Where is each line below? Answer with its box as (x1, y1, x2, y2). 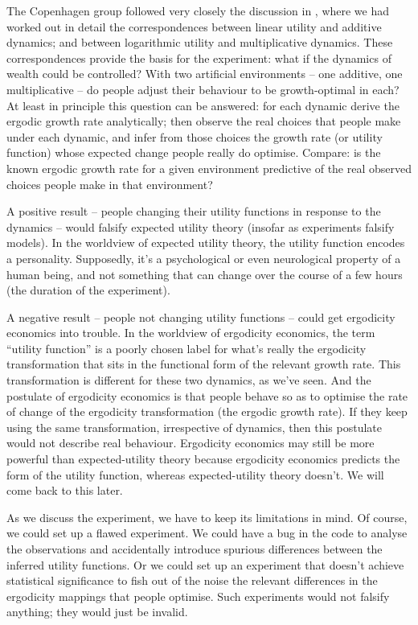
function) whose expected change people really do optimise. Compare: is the (6, 144, 381, 161)
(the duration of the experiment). (6, 282, 170, 298)
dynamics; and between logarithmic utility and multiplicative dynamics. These (6, 34, 393, 51)
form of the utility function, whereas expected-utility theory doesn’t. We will (6, 466, 384, 483)
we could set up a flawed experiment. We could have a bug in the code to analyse (6, 524, 408, 541)
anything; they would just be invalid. (6, 603, 188, 620)
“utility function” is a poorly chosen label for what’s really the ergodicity (6, 339, 367, 356)
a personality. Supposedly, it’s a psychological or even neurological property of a (6, 249, 401, 266)
